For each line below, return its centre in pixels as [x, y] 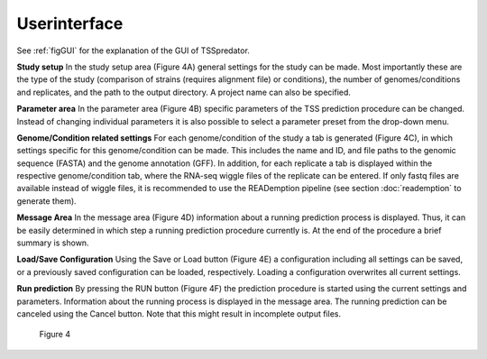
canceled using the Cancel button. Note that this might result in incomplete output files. [179, 313]
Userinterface [70, 23]
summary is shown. [53, 243]
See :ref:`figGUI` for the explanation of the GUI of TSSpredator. [133, 51]
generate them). [46, 201]
